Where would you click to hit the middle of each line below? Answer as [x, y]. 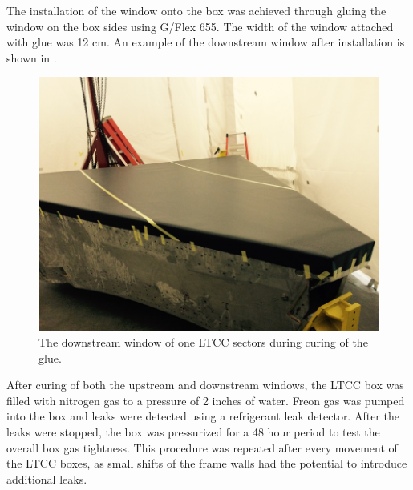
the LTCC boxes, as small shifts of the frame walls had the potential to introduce [207, 463]
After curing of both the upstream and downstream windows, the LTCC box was [205, 385]
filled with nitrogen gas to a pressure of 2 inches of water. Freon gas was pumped [206, 400]
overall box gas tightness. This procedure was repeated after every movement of [202, 447]
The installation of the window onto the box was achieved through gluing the [196, 10]
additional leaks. [47, 478]
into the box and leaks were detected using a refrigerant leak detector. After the [203, 416]
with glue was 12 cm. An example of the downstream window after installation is [206, 42]
